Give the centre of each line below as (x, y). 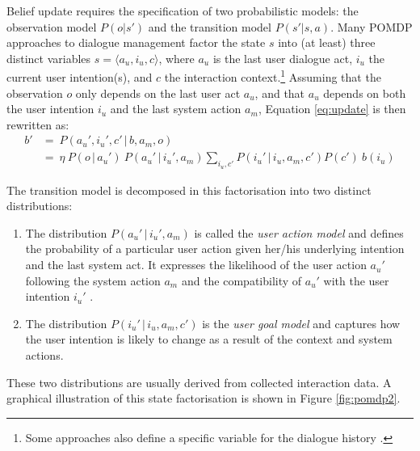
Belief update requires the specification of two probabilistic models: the (183, 11)
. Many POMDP (372, 26)
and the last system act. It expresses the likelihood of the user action (196, 265)
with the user (356, 280)
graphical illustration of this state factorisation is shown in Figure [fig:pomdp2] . (204, 398)
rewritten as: (38, 124)
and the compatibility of (241, 280)
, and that (280, 93)
